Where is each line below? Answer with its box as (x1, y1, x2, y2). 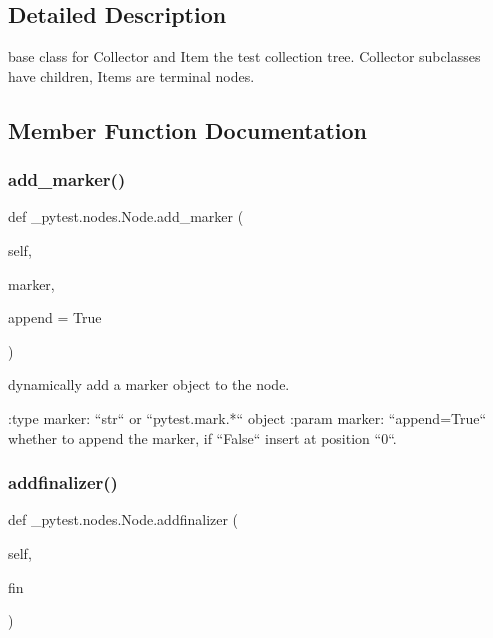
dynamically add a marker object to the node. (8, 374, 290, 395)
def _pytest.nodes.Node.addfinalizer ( (8, 509, 239, 530)
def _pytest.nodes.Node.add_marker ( (8, 206, 244, 227)
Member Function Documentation (8, 114, 368, 145)
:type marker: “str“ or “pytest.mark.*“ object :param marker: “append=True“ (8, 407, 487, 428)
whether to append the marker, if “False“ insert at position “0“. (8, 427, 397, 448)
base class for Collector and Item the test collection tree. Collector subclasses (8, 46, 481, 67)
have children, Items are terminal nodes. (8, 65, 255, 86)
